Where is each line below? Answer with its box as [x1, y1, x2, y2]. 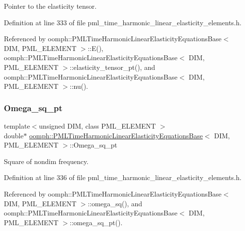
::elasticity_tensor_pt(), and [69, 62, 155, 72]
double [4, 130, 24, 140]
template [4, 120, 30, 131]
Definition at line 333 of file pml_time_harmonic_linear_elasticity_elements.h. [4, 17, 242, 27]
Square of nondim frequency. [4, 156, 89, 166]
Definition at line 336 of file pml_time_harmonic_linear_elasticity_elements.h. [4, 172, 242, 182]
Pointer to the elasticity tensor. [4, 1, 97, 11]
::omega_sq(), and [87, 198, 142, 208]
